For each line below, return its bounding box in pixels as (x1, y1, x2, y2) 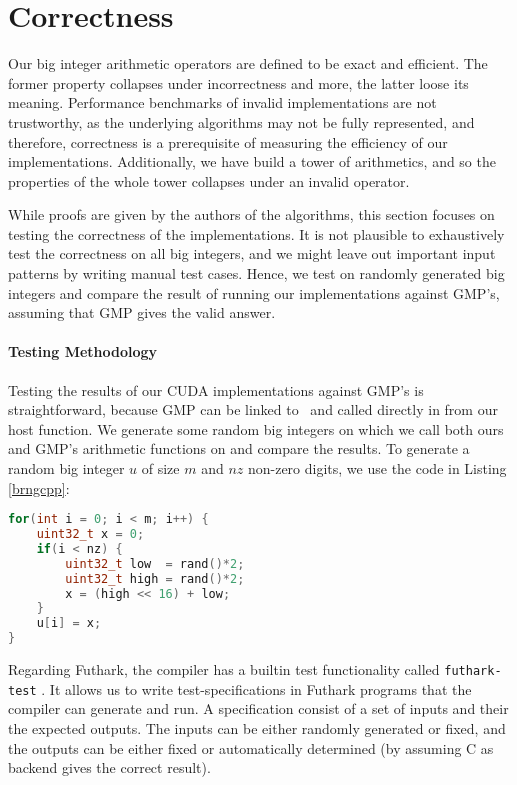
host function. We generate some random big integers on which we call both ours (8, 418, 504, 439)
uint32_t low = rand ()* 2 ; (65, 556, 245, 571)
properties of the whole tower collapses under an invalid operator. (8, 170, 410, 191)
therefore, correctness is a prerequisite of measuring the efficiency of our (8, 131, 448, 152)
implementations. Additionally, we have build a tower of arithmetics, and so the (8, 151, 496, 172)
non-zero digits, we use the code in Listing (247, 458, 507, 479)
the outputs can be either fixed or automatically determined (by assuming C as (8, 737, 494, 758)
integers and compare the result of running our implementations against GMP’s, (8, 282, 500, 303)
